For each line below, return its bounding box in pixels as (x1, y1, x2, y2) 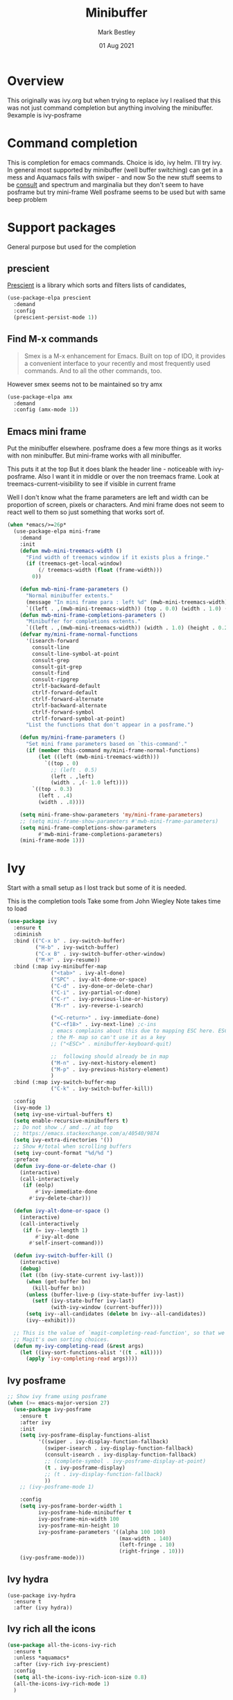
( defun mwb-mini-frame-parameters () (19, 586, 129, 593)
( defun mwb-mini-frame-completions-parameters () (19, 611, 166, 618)
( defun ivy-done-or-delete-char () (13, 1162, 116, 1169)
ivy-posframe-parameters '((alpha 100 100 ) (37, 1528, 166, 1535)
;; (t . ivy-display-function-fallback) (44, 1470, 163, 1477)
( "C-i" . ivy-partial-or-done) (51, 989, 141, 996)
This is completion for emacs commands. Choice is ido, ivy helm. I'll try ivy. (7, 158, 222, 166)
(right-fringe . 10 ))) (119, 1548, 185, 1555)
